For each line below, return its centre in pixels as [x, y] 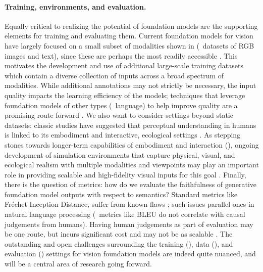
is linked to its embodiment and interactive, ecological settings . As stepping [123, 135]
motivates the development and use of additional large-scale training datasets [124, 65]
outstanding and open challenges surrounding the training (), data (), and [119, 243]
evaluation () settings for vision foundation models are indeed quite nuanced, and [130, 254]
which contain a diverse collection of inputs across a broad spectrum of [114, 75]
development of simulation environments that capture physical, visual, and [120, 154]
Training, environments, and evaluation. [75, 6]
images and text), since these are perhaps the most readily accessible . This [121, 55]
